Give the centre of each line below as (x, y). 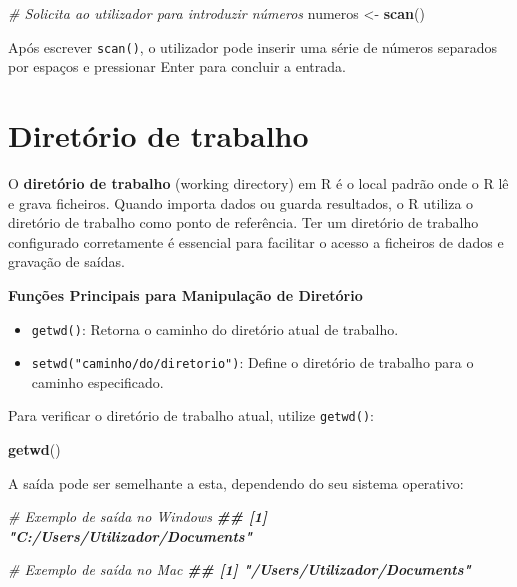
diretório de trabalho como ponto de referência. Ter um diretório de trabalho (243, 222)
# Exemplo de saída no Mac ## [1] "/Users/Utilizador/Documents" (239, 569)
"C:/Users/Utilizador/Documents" (130, 535)
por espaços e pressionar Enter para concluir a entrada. (177, 66)
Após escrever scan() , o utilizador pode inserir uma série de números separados (253, 46)
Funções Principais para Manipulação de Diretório (185, 294)
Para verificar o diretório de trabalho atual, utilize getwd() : (191, 415)
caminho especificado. (97, 381)
